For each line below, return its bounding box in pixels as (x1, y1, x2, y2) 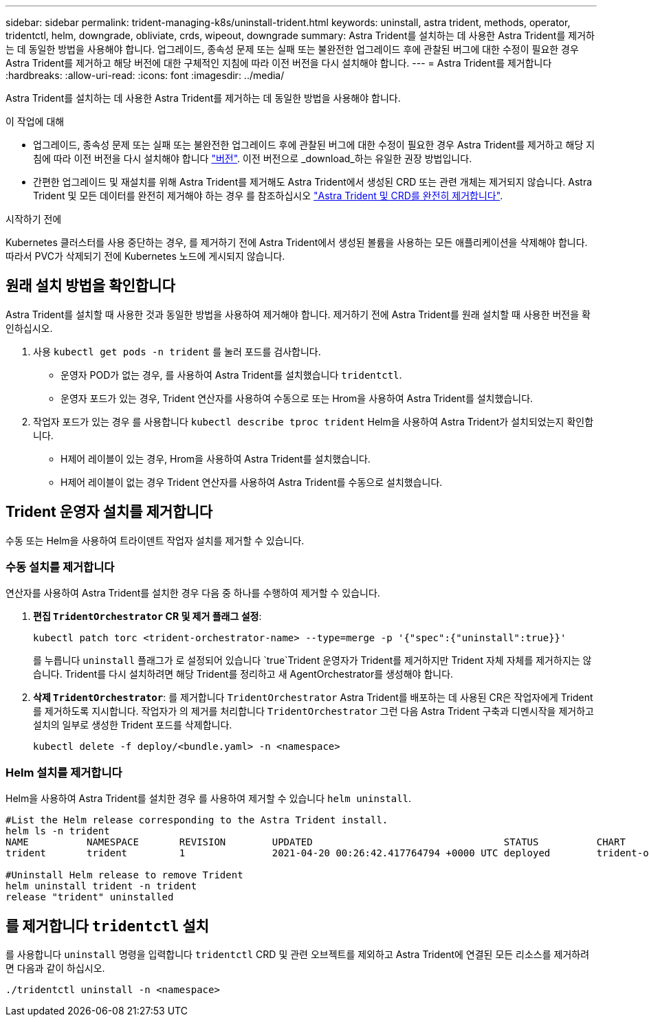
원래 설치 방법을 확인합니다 (5, 277, 175, 295)
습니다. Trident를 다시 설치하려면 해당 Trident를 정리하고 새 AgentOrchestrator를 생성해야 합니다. (33, 668, 454, 680)
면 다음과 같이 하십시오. (5, 962, 105, 975)
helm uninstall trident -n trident (5, 880, 197, 892)
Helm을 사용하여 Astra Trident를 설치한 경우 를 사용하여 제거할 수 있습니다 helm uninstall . (5, 792, 412, 805)
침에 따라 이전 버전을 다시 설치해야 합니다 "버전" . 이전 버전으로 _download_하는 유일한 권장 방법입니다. (33, 153, 472, 164)
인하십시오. (5, 322, 53, 334)
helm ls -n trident (5, 825, 110, 837)
